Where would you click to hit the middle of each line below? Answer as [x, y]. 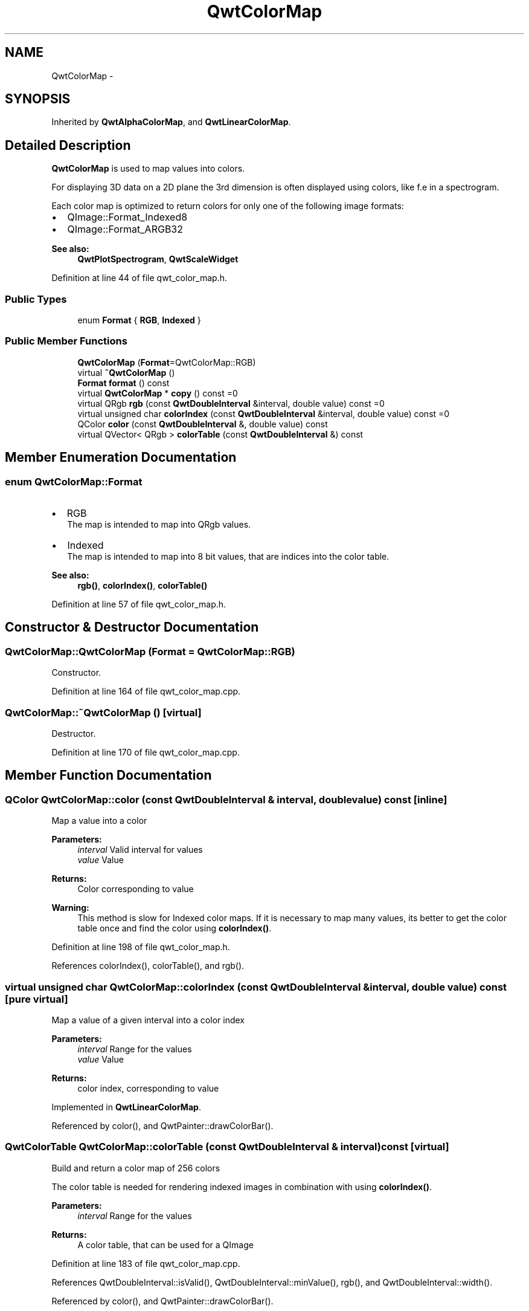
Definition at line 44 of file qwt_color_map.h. [139, 278]
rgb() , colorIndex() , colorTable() [143, 585]
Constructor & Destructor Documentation [132, 627]
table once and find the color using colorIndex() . [175, 928]
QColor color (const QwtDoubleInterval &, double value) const [203, 424]
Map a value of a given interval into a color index [148, 1020]
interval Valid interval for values [140, 850]
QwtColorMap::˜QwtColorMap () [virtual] [103, 712]
